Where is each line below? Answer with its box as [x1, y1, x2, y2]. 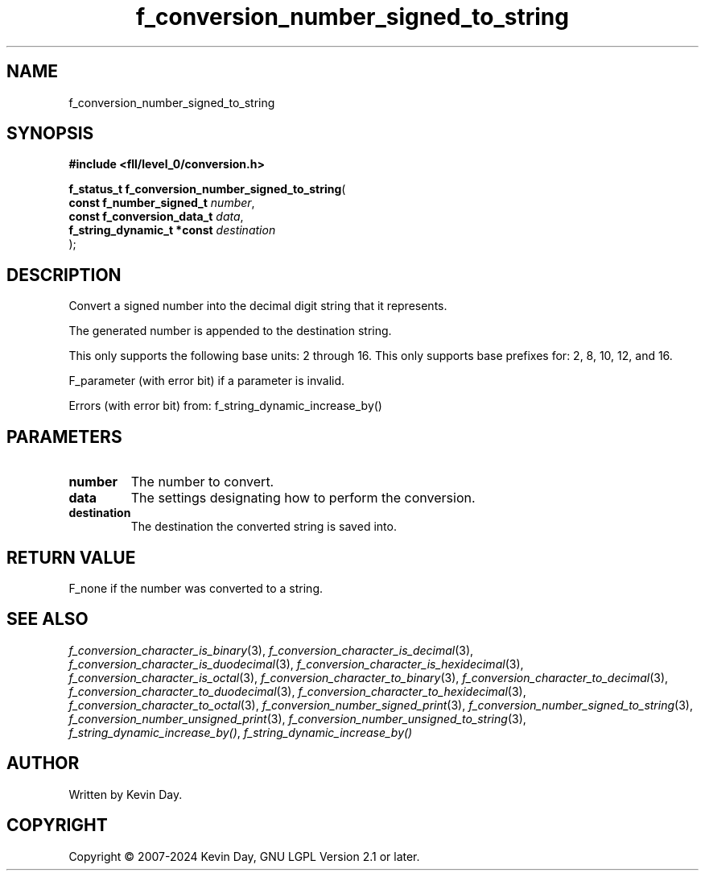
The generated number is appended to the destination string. [68, 324, 392, 338]
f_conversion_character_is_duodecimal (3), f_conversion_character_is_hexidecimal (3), [68, 656, 524, 671]
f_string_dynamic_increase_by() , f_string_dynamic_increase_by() [68, 725, 413, 739]
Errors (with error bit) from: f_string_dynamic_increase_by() [68, 399, 382, 413]
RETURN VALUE [6, 547, 136, 568]
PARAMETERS [6, 426, 122, 447]
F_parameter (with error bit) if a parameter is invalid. [68, 374, 345, 388]
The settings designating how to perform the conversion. [130, 490, 476, 507]
